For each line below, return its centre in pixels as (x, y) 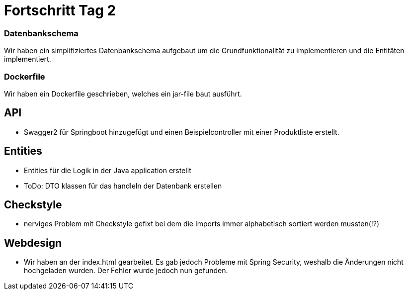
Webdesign (33, 243)
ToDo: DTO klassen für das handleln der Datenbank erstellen (123, 186)
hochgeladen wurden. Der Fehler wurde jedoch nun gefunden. (126, 271)
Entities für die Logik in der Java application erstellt (108, 170)
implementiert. (28, 59)
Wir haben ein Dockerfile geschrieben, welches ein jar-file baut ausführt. (123, 94)
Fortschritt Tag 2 (60, 10)
